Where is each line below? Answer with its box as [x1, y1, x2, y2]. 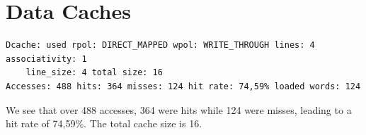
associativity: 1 [6, 53, 87, 64]
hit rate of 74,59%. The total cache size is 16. [6, 116, 202, 131]
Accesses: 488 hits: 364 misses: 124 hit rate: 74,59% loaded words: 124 [6, 81, 361, 91]
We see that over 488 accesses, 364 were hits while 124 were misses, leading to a [6, 102, 352, 117]
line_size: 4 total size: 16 [25, 67, 163, 78]
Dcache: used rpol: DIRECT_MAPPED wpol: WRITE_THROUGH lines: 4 [6, 40, 315, 51]
